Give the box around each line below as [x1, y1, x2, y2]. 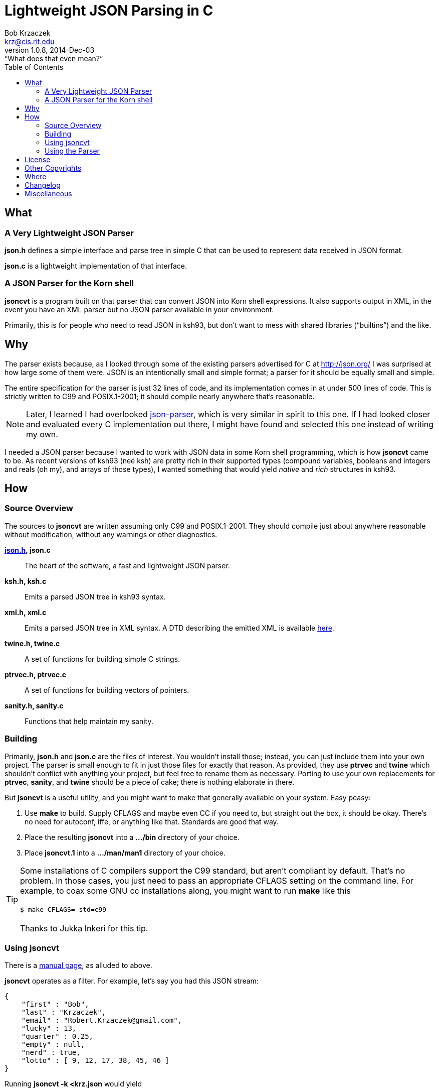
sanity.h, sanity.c [5, 701, 64, 710]
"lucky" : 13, [21, 1024, 77, 1033]
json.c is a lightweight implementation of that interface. [5, 261, 187, 270]
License [25, 155, 51, 164]
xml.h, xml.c [5, 608, 47, 617]
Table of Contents [5, 62, 64, 71]
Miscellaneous [25, 189, 72, 198]
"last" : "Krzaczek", [21, 1008, 106, 1017]
